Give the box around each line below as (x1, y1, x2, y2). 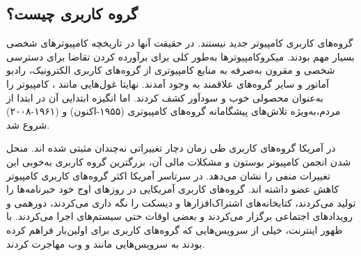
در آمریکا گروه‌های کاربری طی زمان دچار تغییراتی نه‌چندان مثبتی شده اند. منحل (6, 141, 336, 155)
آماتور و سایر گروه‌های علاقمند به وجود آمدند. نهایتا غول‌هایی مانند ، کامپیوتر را (6, 76, 329, 90)
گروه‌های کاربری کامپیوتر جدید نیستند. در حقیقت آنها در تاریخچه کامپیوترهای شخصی (6, 35, 353, 50)
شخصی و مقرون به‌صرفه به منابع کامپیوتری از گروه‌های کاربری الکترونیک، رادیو (6, 63, 335, 77)
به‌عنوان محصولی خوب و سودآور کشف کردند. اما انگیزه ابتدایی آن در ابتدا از (6, 90, 324, 104)
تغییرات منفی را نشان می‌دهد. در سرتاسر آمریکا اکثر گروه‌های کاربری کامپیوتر (6, 168, 330, 182)
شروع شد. (6, 117, 50, 131)
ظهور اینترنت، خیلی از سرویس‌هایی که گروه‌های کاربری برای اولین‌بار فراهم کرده (6, 222, 343, 237)
